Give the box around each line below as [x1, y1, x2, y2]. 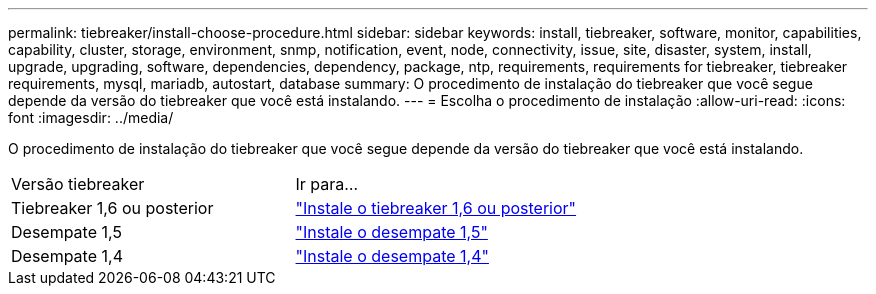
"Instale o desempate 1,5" [295, 222, 488, 242]
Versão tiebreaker [11, 174, 145, 194]
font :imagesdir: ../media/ [8, 109, 174, 126]
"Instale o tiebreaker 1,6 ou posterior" [295, 198, 577, 218]
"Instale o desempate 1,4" [295, 246, 489, 266]
